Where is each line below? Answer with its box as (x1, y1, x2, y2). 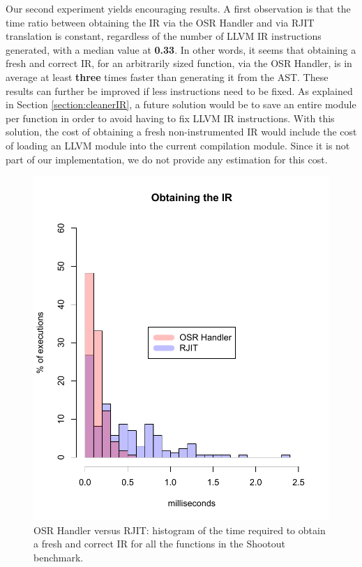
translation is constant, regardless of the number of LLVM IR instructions (6, 29, 322, 43)
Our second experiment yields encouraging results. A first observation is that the (6, 1, 351, 15)
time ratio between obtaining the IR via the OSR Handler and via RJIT (6, 15, 315, 29)
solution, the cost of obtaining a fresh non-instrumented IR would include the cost (6, 124, 357, 139)
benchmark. (33, 550, 84, 565)
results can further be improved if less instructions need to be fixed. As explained (6, 83, 353, 98)
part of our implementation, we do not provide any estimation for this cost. (6, 152, 328, 166)
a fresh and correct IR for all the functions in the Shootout (33, 536, 286, 551)
